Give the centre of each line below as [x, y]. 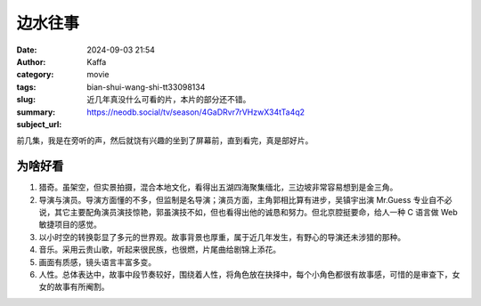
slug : [26, 100]
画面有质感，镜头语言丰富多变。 [97, 262]
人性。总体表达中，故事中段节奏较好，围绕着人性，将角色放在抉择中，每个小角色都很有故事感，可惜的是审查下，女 [249, 274]
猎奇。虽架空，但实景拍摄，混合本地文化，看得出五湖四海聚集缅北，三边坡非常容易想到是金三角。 [218, 188]
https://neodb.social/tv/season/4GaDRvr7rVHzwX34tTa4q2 [196, 112]
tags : [26, 87]
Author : [31, 61]
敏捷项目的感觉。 [70, 225]
